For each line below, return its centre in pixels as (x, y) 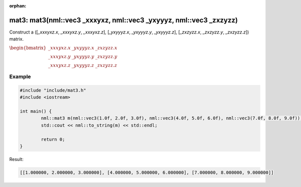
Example (20, 76)
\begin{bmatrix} (28, 48)
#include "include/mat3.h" (53, 90)
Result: (16, 159)
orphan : (18, 6)
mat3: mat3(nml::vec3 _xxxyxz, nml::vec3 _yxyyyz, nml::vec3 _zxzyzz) (124, 20)
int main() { (36, 111)
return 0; (53, 139)
